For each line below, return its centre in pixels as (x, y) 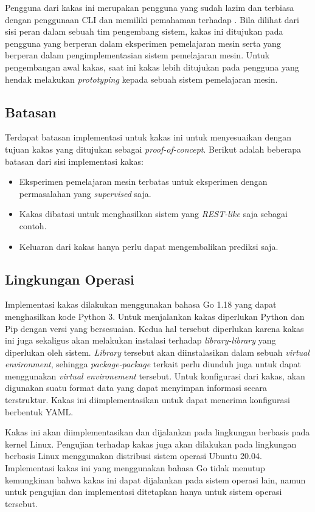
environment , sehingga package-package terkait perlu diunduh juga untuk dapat (153, 364)
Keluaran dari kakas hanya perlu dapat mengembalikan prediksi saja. (149, 246)
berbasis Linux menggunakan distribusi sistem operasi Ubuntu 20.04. (133, 456)
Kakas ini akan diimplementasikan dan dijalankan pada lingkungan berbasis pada (157, 432)
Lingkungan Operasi (70, 279)
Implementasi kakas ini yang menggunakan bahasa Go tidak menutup (135, 468)
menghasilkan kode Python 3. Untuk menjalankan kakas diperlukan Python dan (155, 316)
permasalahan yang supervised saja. (85, 193)
